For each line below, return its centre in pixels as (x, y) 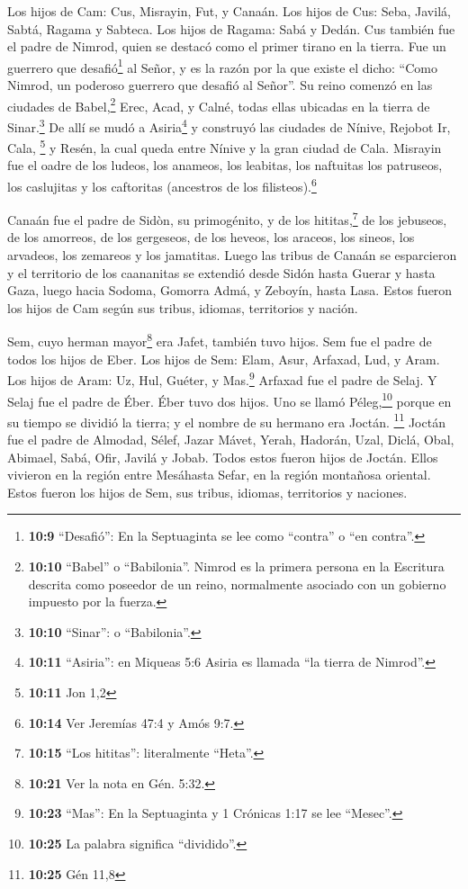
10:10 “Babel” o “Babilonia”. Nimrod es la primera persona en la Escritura (236, 566)
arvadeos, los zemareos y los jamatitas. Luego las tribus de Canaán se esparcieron (232, 255)
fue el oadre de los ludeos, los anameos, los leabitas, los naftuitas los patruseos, (225, 165)
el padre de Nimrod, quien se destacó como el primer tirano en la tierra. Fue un (227, 46)
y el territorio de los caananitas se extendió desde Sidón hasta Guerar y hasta (221, 272)
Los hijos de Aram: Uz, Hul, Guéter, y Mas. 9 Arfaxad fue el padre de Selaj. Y (222, 378)
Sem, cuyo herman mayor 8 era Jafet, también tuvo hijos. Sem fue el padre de (220, 340)
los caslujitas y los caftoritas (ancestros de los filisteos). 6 (162, 184)
